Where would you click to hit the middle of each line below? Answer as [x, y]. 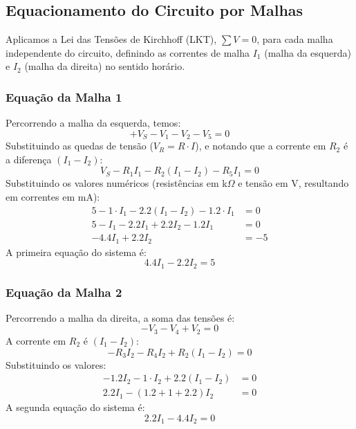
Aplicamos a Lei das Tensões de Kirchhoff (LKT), [111, 39]
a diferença [29, 159]
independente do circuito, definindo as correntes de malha [128, 52]
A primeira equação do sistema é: [76, 252]
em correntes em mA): [53, 197]
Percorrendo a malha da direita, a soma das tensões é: [120, 317]
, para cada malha [295, 39]
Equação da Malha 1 [64, 97]
